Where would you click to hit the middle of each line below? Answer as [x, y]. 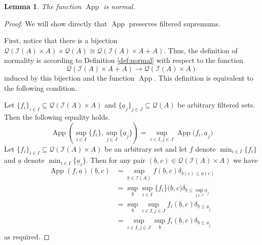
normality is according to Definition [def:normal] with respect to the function [124, 60]
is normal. [119, 6]
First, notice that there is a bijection [61, 40]
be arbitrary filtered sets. [216, 105]
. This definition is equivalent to [204, 77]
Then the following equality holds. [57, 116]
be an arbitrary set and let [146, 148]
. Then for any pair [116, 160]
